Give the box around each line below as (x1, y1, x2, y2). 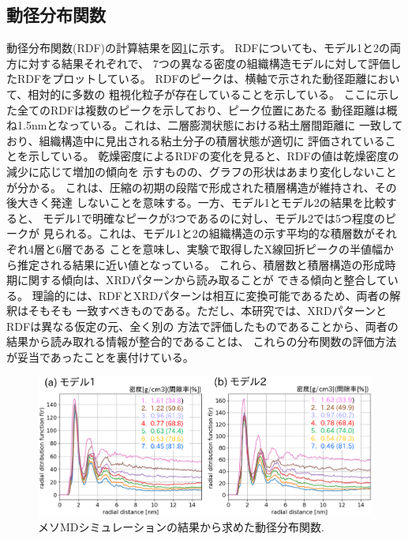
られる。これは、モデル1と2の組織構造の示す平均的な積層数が (54, 225, 375, 242)
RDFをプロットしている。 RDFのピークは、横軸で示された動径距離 (17, 70, 367, 87)
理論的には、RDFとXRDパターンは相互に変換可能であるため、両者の (32, 287, 390, 303)
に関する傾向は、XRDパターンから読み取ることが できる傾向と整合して (17, 272, 387, 288)
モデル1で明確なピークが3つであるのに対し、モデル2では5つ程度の (43, 209, 385, 226)
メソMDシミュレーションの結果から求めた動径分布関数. (38, 519, 324, 535)
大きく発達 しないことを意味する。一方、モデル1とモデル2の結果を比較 (17, 194, 386, 211)
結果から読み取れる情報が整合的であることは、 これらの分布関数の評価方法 (6, 333, 397, 350)
